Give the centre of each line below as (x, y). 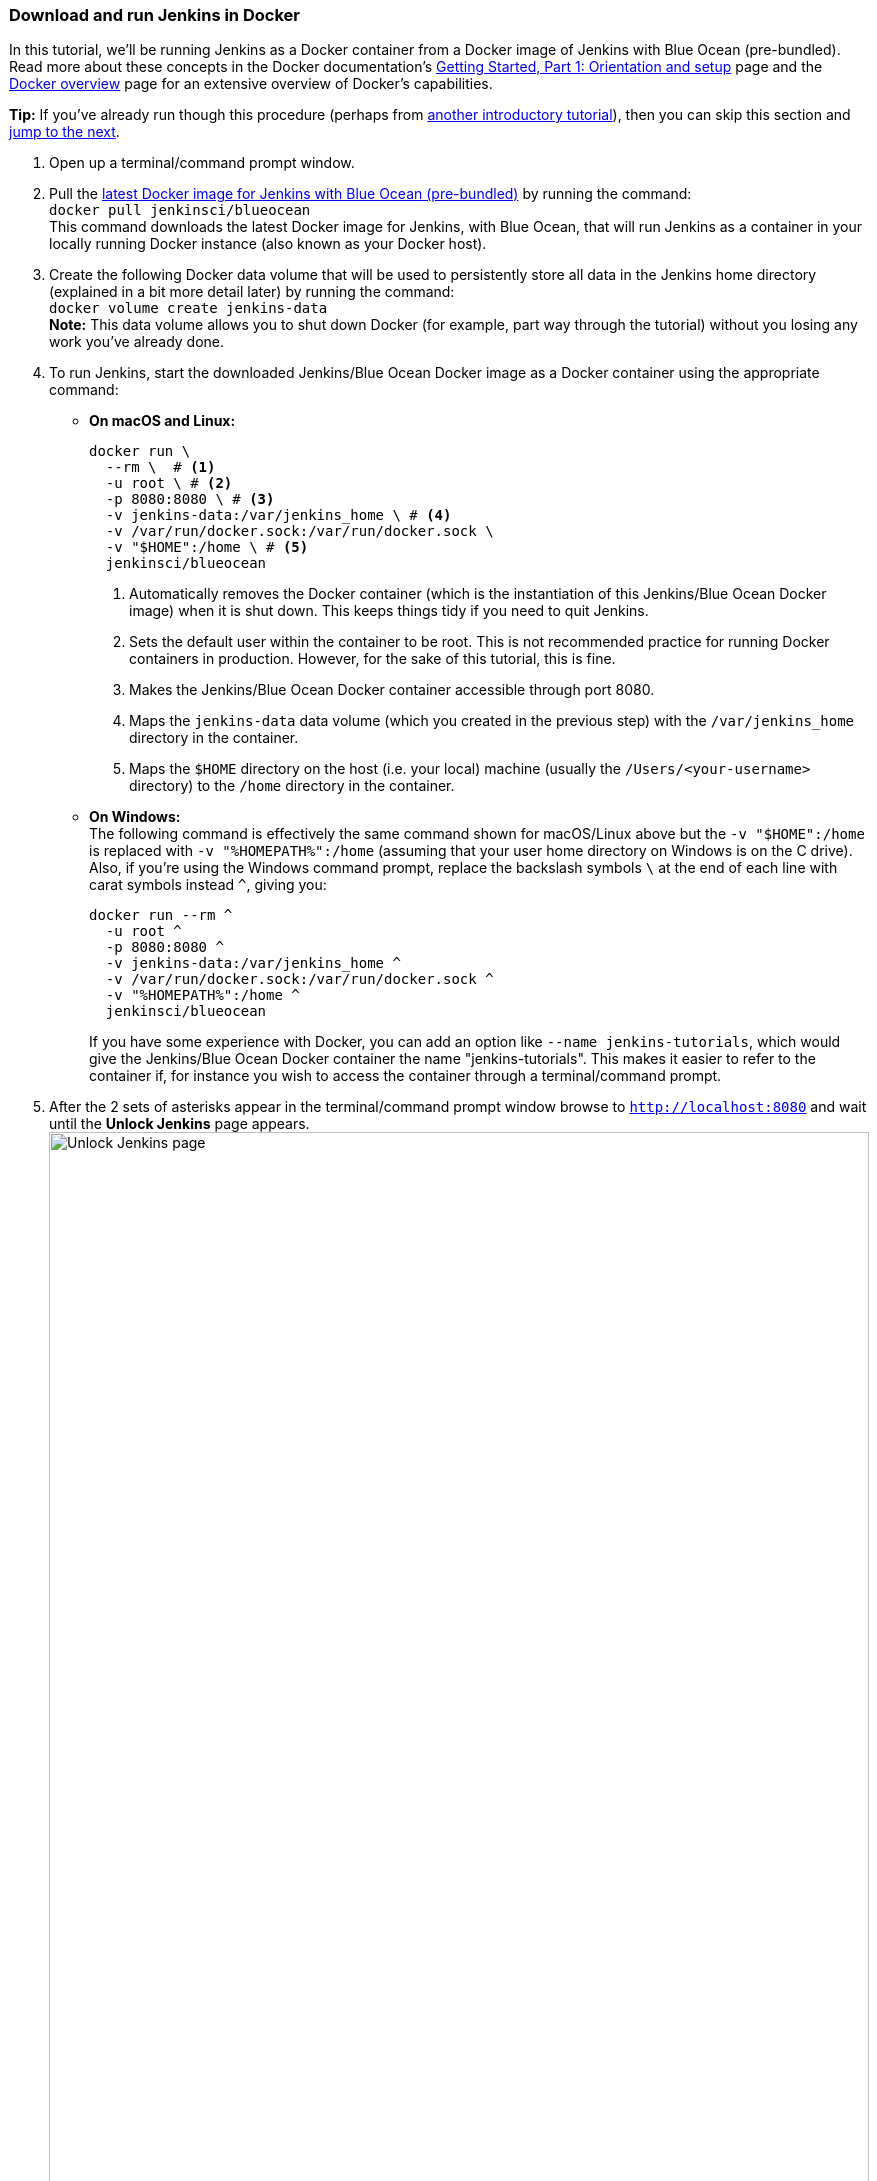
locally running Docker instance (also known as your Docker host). (268, 244)
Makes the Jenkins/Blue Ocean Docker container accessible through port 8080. (392, 690)
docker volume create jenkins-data (188, 308)
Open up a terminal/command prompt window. (202, 163)
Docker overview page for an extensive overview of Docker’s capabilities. (251, 84)
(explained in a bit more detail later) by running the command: (252, 292)
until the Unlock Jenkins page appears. (179, 1124)
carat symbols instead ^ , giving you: (208, 885)
